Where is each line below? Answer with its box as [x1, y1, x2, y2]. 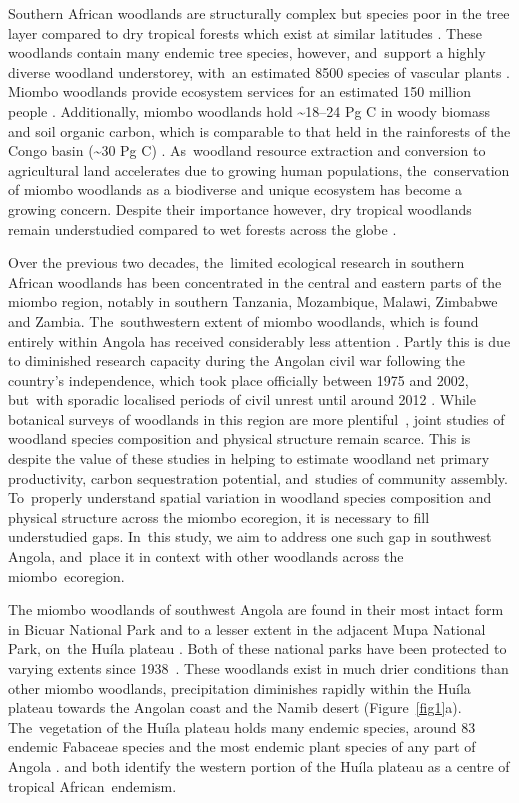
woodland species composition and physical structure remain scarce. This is [8, 428, 471, 449]
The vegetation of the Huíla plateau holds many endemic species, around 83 [8, 716, 476, 737]
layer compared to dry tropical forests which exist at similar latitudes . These [8, 22, 482, 43]
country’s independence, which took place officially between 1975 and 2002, [8, 369, 469, 390]
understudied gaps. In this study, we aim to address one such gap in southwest [8, 526, 492, 547]
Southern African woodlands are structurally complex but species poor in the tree [8, 3, 510, 23]
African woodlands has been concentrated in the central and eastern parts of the [8, 271, 502, 292]
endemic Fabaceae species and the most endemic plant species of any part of [8, 736, 476, 757]
